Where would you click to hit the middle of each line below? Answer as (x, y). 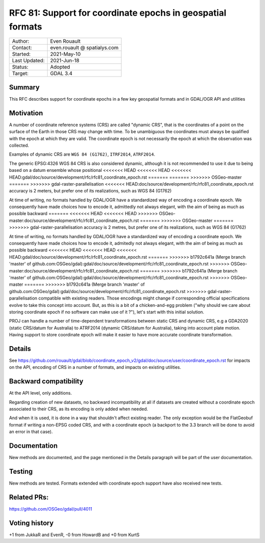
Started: (21, 54)
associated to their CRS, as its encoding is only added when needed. (79, 409)
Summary (24, 87)
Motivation (26, 113)
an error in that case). (31, 432)
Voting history (31, 523)
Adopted (60, 67)
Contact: (22, 48)
